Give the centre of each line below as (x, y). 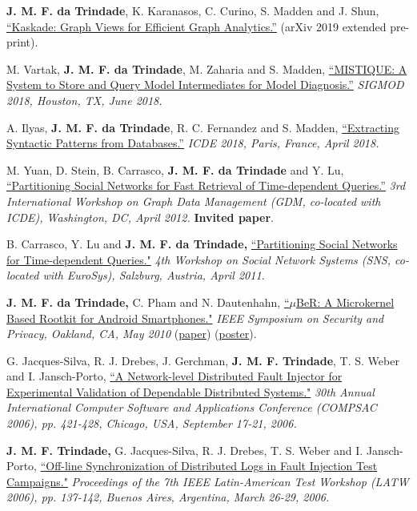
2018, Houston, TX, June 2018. (84, 100)
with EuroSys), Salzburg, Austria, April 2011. (154, 275)
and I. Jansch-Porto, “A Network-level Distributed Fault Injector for (174, 376)
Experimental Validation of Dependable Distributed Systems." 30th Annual (190, 391)
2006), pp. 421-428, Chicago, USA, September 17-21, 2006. (152, 423)
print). (22, 42)
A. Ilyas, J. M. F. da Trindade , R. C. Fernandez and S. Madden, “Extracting (203, 127)
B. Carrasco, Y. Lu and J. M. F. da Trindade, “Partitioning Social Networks (202, 244)
